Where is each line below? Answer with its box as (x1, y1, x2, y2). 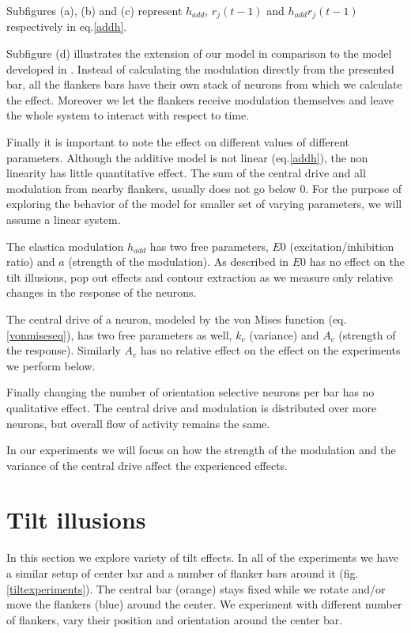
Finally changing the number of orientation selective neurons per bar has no (6, 384, 375, 400)
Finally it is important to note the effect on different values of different (6, 134, 350, 150)
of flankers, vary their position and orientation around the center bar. (6, 611, 343, 627)
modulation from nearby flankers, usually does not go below (6, 180, 296, 196)
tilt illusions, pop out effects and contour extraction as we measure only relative (6, 268, 393, 285)
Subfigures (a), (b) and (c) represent (6, 2, 183, 18)
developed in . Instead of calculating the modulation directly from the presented (6, 60, 394, 77)
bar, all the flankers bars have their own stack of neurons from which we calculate (6, 76, 402, 93)
